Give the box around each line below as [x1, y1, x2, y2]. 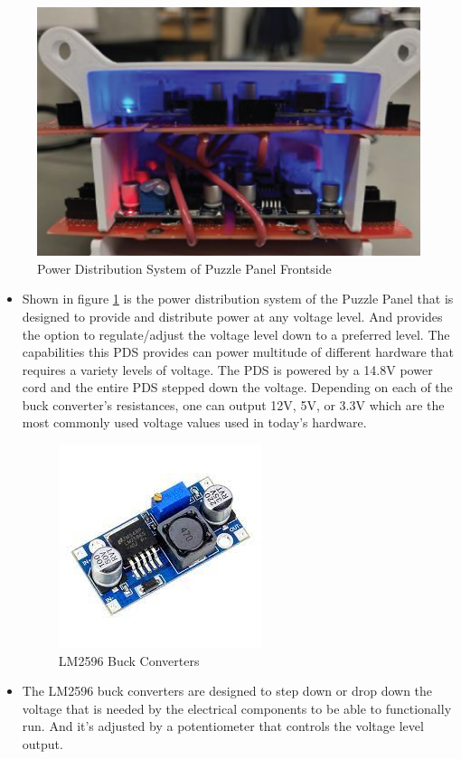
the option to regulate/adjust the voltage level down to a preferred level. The [22, 324, 450, 343]
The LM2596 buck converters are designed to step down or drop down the [22, 681, 433, 700]
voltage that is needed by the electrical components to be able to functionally [22, 698, 452, 717]
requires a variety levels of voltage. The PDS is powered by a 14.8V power [22, 360, 433, 379]
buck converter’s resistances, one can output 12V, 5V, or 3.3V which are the [22, 395, 445, 414]
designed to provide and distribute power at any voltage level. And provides [22, 306, 443, 325]
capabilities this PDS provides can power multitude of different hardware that [22, 342, 455, 361]
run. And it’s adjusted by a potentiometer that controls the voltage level [22, 717, 424, 736]
